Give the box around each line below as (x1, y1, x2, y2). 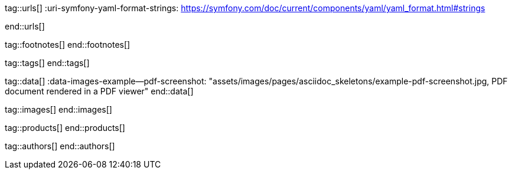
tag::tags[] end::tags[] (5, 58, 90, 68)
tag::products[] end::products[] (5, 123, 125, 133)
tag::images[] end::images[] (5, 104, 112, 114)
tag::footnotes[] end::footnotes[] (5, 40, 131, 50)
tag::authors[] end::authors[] (5, 141, 115, 151)
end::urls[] (5, 21, 45, 31)
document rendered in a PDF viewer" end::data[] (5, 86, 194, 96)
